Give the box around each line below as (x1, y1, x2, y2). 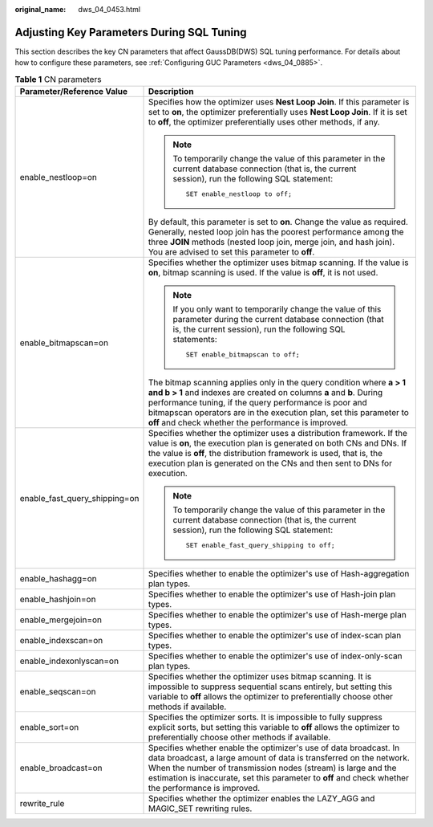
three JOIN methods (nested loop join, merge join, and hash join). (148, 237, 395, 248)
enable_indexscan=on (19, 635, 103, 646)
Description (148, 86, 194, 97)
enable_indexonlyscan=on (19, 655, 119, 666)
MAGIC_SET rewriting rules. (148, 803, 253, 814)
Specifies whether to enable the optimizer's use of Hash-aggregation (148, 568, 410, 580)
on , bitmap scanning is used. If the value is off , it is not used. (148, 267, 378, 279)
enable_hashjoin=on (19, 594, 96, 605)
